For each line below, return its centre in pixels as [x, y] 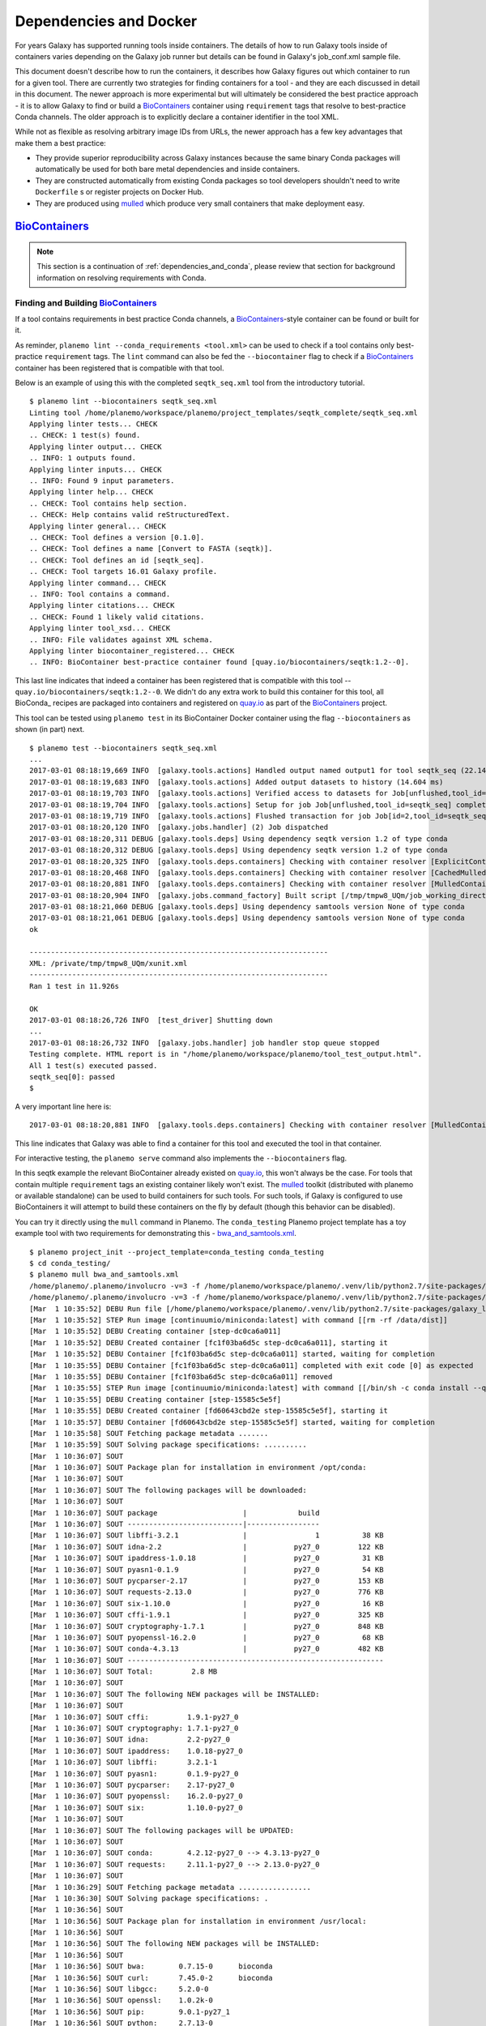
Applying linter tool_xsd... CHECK [100, 628]
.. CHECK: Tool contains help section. [109, 503]
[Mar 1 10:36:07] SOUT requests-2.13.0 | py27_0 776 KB [207, 1592]
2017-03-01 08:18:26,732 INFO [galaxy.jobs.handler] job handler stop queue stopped [205, 1043]
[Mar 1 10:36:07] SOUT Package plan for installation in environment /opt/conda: [198, 1468]
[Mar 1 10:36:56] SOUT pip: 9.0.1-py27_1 [130, 2011]
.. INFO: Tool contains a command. [100, 594]
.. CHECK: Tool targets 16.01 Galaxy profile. [124, 572]
